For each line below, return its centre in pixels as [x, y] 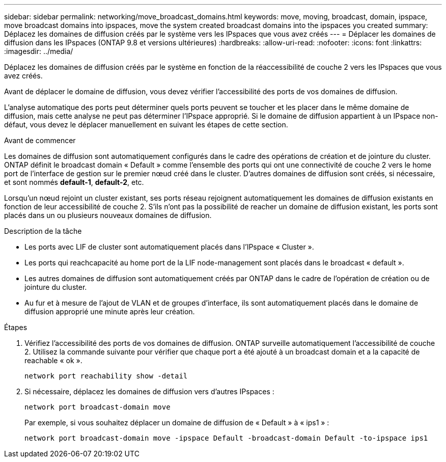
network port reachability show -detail [106, 376]
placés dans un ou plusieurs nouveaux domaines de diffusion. [108, 215]
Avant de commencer [40, 140]
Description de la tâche [43, 231]
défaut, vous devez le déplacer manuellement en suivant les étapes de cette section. [146, 125]
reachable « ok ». [53, 360]
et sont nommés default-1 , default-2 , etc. [74, 182]
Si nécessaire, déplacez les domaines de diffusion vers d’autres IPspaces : [149, 391]
